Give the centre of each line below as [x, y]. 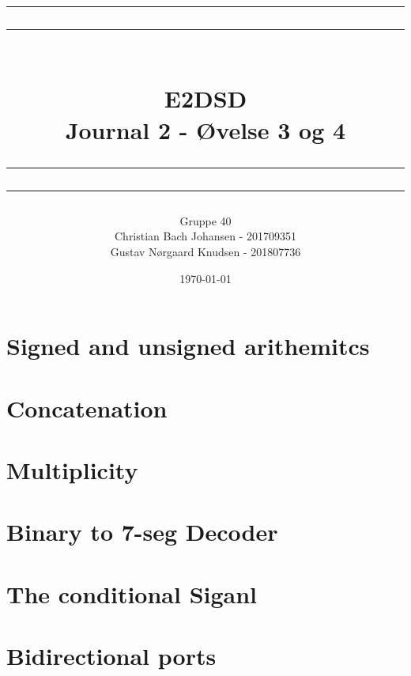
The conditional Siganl [132, 593]
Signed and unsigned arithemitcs [188, 346]
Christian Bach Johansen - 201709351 [205, 236]
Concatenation [87, 408]
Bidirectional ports [111, 655]
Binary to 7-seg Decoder [142, 532]
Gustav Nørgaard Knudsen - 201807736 [205, 251]
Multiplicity [72, 469]
